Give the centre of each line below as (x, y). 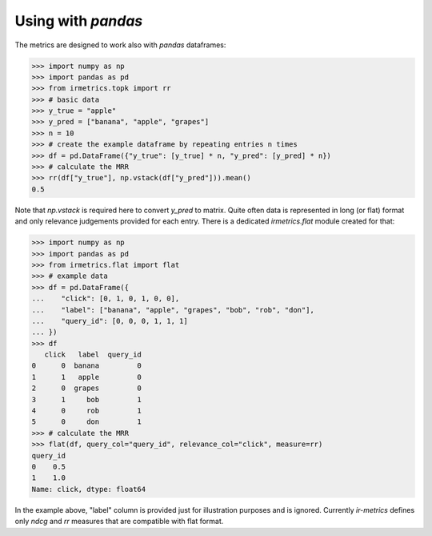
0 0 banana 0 (86, 366)
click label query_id (93, 355)
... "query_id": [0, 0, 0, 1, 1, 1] (110, 321)
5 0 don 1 (86, 422)
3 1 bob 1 (86, 399)
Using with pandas (79, 21)
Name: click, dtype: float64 (89, 489)
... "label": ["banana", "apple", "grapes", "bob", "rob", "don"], (173, 310)
